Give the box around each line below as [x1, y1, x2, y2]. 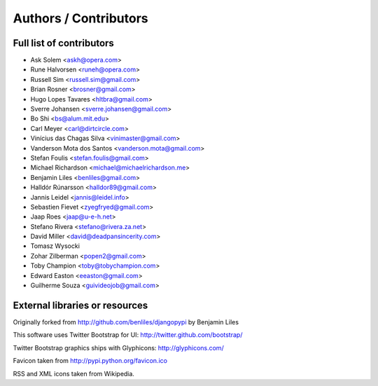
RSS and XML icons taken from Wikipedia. [13, 369, 134, 378]
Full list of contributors [13, 37, 115, 49]
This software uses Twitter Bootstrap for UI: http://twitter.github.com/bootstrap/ [13, 331, 243, 339]
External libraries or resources [13, 299, 148, 311]
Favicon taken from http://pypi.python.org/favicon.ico [13, 357, 168, 365]
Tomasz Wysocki [30, 242, 80, 250]
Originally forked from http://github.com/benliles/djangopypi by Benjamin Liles [13, 317, 239, 326]
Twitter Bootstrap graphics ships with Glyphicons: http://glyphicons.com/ [13, 343, 224, 352]
